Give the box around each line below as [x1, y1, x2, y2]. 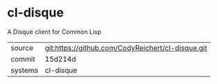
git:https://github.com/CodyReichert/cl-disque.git [44, 43, 208, 52]
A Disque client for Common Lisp [7, 28, 102, 36]
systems [10, 65, 38, 75]
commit [10, 54, 35, 63]
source [10, 43, 33, 52]
